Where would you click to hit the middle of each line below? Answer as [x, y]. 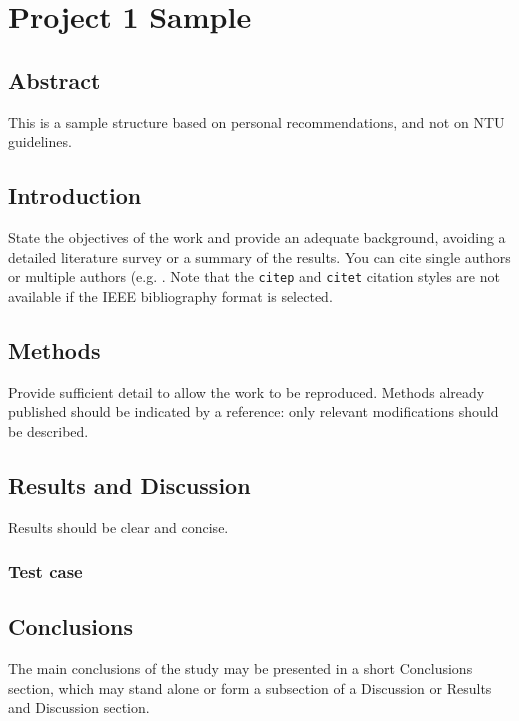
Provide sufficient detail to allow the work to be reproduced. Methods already [246, 391]
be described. [48, 430]
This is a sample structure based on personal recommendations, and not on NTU [256, 121]
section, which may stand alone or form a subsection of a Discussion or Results [250, 687]
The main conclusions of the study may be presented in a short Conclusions [240, 668]
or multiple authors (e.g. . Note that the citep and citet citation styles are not [254, 276]
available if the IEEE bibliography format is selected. [170, 295]
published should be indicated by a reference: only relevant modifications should [253, 411]
